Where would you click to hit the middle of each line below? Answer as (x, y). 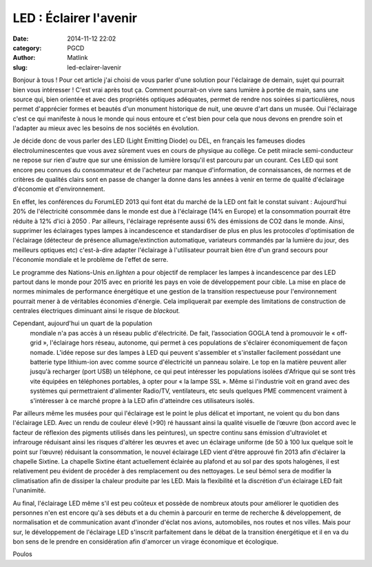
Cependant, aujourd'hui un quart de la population (83, 323)
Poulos (22, 554)
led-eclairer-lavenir (94, 67)
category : (27, 48)
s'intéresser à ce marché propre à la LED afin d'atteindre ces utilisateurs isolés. (142, 400)
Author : (24, 58)
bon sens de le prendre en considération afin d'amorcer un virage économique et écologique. (146, 542)
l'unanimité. (29, 491)
